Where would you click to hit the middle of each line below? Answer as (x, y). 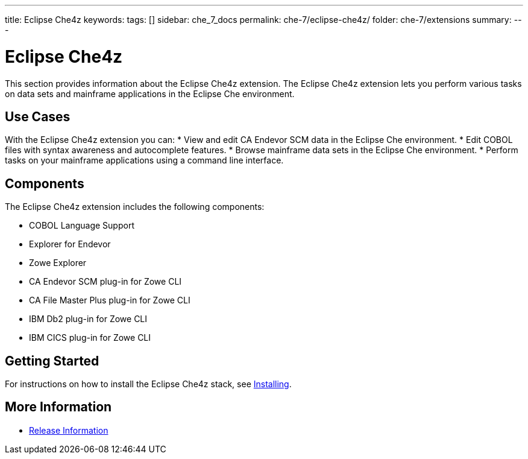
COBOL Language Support (82, 226)
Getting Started (52, 361)
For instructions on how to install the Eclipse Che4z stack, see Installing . (148, 384)
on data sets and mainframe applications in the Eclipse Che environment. (150, 93)
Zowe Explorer (58, 263)
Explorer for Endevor (70, 244)
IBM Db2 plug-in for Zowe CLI (88, 319)
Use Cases (38, 116)
